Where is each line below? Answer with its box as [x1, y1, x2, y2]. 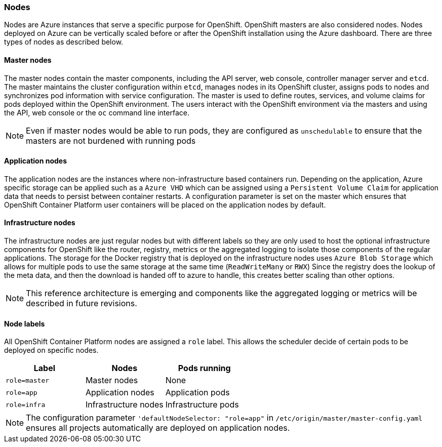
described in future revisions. [26, 298, 137, 309]
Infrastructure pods [165, 399, 239, 410]
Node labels [4, 319, 45, 328]
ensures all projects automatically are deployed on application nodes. [26, 423, 290, 433]
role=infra [6, 400, 46, 409]
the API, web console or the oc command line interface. [4, 108, 189, 117]
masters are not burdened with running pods [26, 135, 196, 146]
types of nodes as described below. [4, 37, 124, 47]
